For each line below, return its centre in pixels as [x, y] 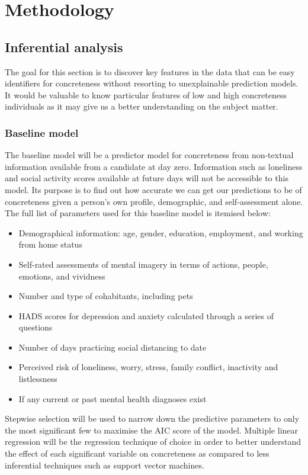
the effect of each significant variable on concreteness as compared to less [137, 453]
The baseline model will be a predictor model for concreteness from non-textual [149, 155]
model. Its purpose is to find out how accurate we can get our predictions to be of [153, 189]
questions [36, 327]
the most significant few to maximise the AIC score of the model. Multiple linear [152, 430]
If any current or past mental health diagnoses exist [113, 398]
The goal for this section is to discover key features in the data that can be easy [150, 71]
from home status [50, 244]
